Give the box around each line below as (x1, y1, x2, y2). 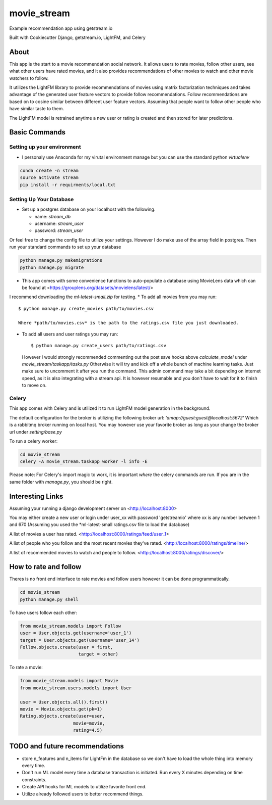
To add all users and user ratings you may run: (22, 331, 118, 337)
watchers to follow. (9, 75, 49, 81)
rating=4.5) (73, 728, 103, 733)
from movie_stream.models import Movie (20, 678, 118, 684)
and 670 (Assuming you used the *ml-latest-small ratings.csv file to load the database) (9, 522, 190, 528)
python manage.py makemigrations (20, 258, 103, 263)
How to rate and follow (9, 562, 82, 571)
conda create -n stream (20, 167, 79, 173)
